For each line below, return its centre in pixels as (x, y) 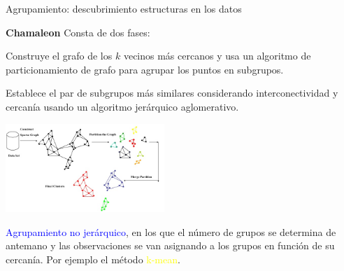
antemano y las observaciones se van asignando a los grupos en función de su (170, 245)
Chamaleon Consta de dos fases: (78, 32)
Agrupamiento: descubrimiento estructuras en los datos (124, 8)
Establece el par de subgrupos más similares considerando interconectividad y (172, 93)
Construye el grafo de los (59, 56)
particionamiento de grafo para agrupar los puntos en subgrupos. (145, 69)
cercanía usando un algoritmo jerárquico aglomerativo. (122, 106)
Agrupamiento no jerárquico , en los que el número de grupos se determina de (171, 231)
